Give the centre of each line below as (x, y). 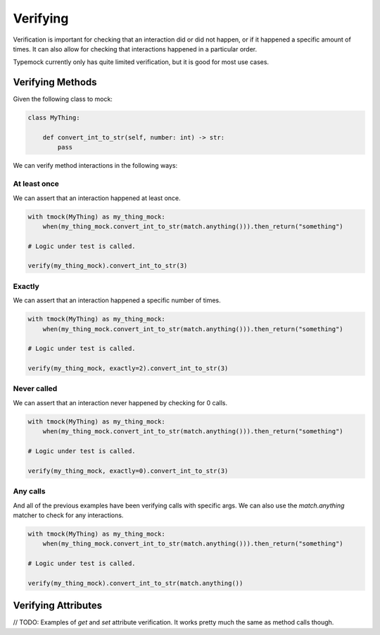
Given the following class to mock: (63, 99)
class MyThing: (54, 118)
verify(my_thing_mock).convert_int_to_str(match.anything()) (135, 583)
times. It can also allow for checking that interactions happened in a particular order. (135, 49)
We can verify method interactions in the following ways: (95, 166)
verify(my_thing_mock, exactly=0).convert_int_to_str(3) (128, 471)
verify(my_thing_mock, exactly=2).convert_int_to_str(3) (128, 369)
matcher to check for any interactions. (68, 515)
